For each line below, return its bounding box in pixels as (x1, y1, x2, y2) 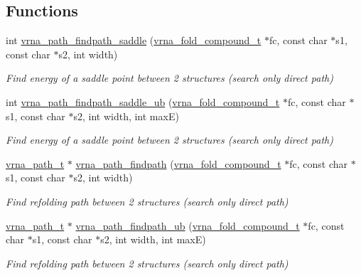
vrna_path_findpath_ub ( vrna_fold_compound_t (75, 218, 300, 233)
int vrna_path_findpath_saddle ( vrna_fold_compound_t (6, 33, 262, 48)
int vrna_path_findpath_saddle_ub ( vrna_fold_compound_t (6, 94, 280, 109)
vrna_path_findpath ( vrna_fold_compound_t (75, 156, 281, 171)
